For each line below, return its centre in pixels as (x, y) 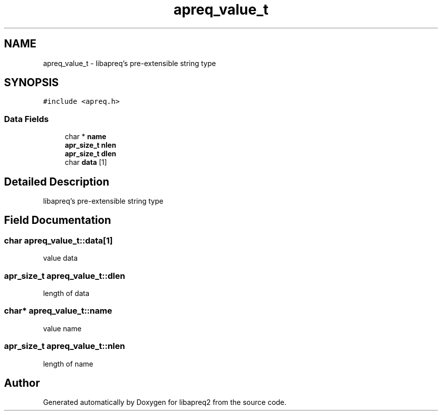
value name (62, 328)
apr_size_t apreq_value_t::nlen (65, 346)
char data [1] (86, 162)
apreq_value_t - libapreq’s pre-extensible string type (129, 63)
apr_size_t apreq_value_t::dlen (65, 276)
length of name (68, 364)
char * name (86, 137)
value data (60, 258)
